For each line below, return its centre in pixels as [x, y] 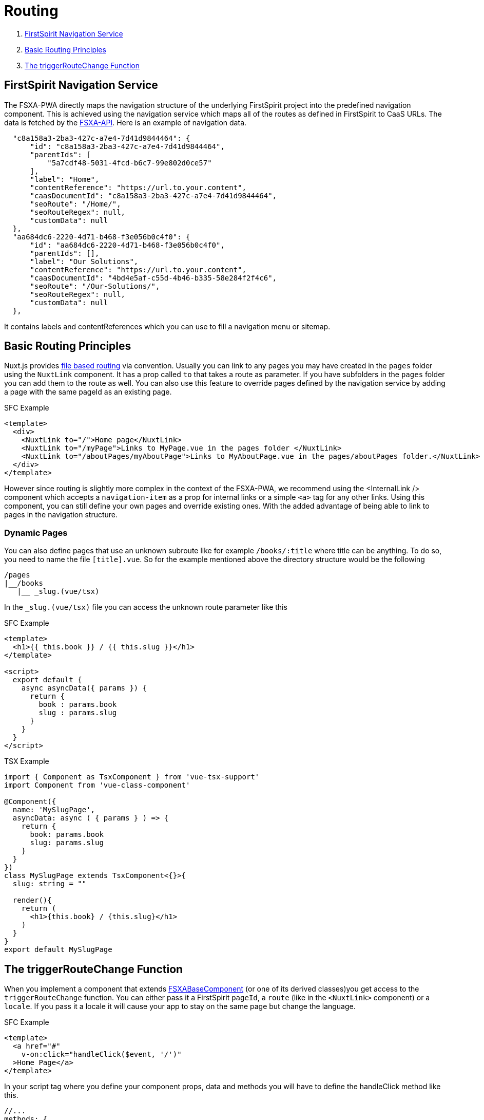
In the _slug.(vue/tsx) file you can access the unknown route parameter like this [146, 607]
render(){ [32, 900]
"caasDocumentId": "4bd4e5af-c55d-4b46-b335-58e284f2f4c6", [153, 278]
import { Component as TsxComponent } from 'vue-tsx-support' [132, 777]
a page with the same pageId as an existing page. [88, 392]
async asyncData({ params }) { [84, 688]
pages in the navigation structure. [61, 515]
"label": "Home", [65, 179]
